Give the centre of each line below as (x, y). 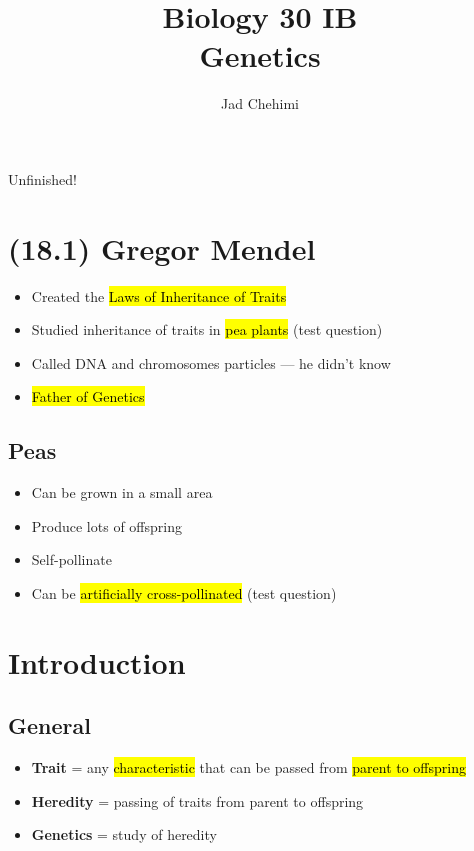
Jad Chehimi (260, 103)
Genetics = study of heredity (124, 834)
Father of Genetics (88, 396)
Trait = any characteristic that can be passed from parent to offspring (248, 767)
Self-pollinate (71, 559)
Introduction (97, 661)
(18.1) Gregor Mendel (162, 247)
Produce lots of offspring (106, 525)
